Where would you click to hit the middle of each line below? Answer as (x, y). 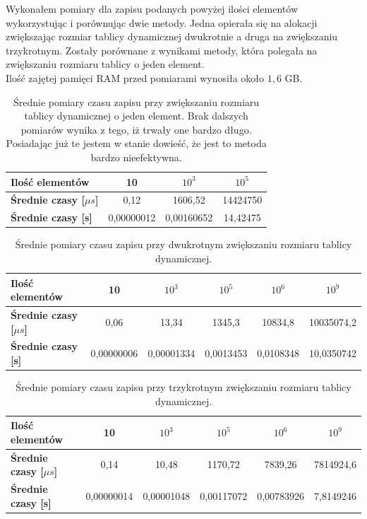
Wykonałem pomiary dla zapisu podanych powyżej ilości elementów (152, 8)
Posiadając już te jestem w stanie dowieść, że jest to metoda (136, 143)
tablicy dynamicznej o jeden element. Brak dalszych (136, 116)
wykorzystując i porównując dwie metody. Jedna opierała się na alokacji (162, 22)
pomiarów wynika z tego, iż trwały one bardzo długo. (136, 129)
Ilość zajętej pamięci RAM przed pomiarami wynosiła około (135, 77)
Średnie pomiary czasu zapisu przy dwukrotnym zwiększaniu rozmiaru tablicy (183, 244)
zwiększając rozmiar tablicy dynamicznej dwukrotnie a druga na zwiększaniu (172, 36)
